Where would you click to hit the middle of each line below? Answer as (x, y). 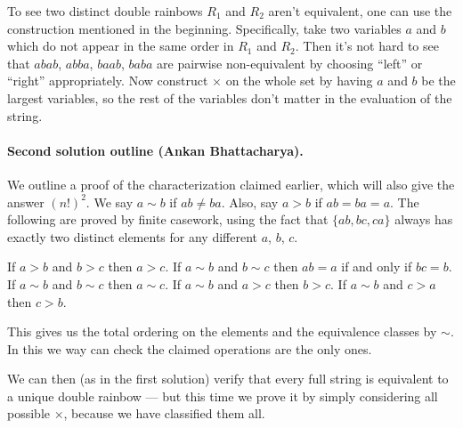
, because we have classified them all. (164, 413)
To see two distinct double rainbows (105, 11)
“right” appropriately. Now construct (108, 81)
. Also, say (250, 202)
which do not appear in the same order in (121, 46)
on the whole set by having (299, 81)
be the (439, 81)
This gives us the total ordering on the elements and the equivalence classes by (222, 331)
